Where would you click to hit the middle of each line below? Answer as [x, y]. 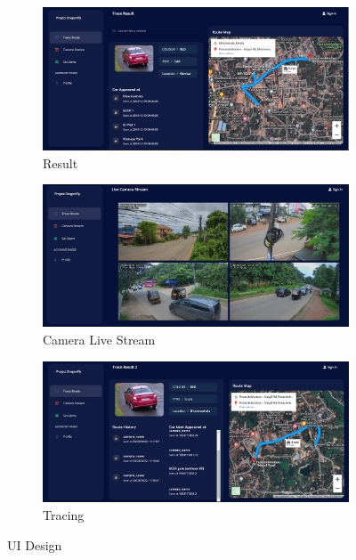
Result [61, 162]
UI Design [35, 544]
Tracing [64, 514]
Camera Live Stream [99, 340]
